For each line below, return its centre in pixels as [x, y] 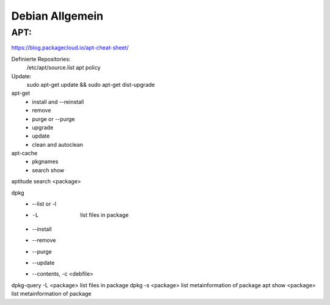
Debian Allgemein [57, 16]
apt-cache [24, 153]
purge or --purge [53, 119]
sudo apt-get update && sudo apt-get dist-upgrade [91, 84]
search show [48, 170]
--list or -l [44, 204]
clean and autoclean [58, 144]
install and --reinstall [58, 101]
